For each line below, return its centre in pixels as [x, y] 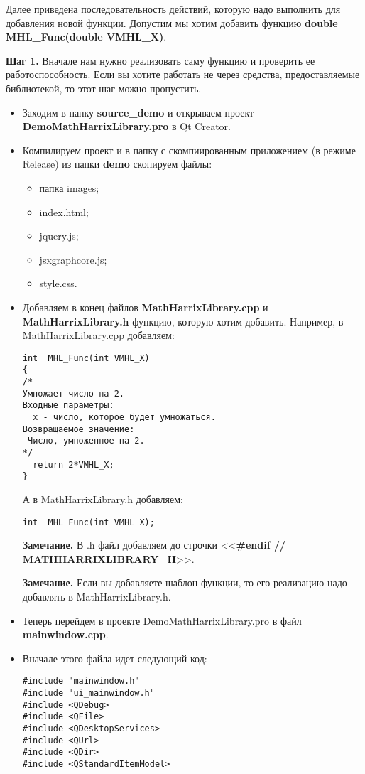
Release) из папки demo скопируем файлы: [117, 164]
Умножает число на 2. [73, 393]
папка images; [69, 187]
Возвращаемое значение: [78, 429]
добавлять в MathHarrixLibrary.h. [97, 596]
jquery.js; [59, 236]
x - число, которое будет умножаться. [124, 417]
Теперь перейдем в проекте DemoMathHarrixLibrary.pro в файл [162, 620]
